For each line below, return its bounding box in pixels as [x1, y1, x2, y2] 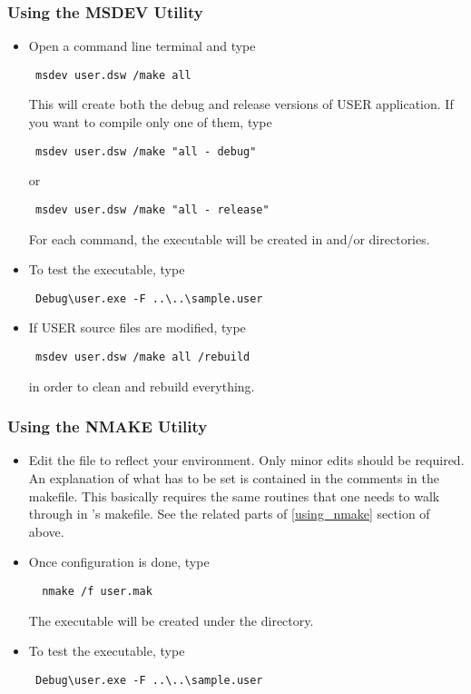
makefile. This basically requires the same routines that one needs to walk [28, 486, 440, 505]
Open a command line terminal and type [28, 36, 256, 55]
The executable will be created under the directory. [28, 610, 314, 630]
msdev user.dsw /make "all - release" [34, 203, 270, 216]
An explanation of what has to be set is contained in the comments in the [28, 469, 439, 488]
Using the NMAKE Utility [7, 415, 208, 438]
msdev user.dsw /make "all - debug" [34, 144, 257, 158]
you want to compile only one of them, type [28, 113, 272, 132]
